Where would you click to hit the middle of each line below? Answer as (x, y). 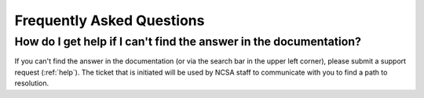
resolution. (32, 83)
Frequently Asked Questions (110, 20)
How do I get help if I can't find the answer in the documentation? (188, 42)
